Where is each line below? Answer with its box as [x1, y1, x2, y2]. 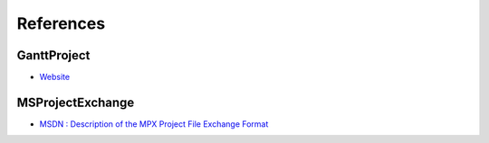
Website [39, 72, 71, 83]
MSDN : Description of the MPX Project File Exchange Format [39, 118, 269, 130]
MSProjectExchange [16, 94, 135, 110]
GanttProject [16, 48, 91, 63]
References [16, 13, 106, 33]
